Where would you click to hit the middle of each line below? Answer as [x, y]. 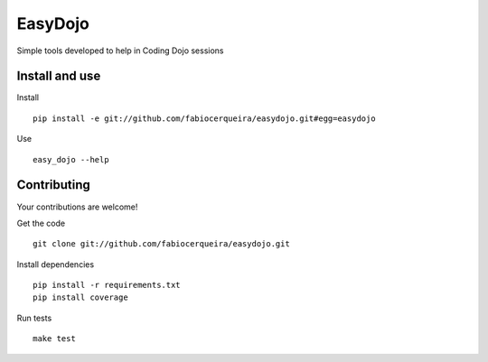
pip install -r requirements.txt [107, 285]
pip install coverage [80, 297]
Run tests [34, 318]
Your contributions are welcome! [77, 207]
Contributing [53, 185]
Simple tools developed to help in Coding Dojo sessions [120, 51]
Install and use [59, 76]
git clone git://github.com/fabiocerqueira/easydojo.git [162, 244]
